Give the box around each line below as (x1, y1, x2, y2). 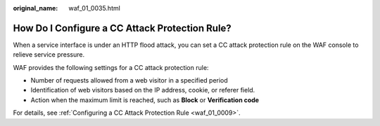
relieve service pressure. (13, 50, 85, 59)
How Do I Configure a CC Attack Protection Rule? (13, 22, 232, 34)
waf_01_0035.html (68, 4, 121, 12)
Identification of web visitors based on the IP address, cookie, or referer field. (30, 86, 255, 94)
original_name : (13, 4, 58, 12)
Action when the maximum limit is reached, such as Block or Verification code (30, 95, 260, 104)
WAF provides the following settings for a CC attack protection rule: (13, 63, 209, 71)
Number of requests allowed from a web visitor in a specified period (30, 76, 228, 85)
